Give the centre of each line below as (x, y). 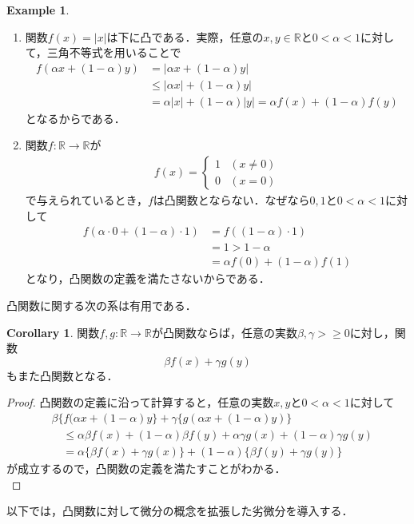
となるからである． (75, 118)
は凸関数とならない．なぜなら (231, 200)
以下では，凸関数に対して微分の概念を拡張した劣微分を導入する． (180, 511)
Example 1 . (38, 10)
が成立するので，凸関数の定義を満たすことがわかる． (146, 468)
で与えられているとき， (86, 200)
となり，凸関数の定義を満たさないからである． (147, 278)
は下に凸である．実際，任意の (185, 36)
